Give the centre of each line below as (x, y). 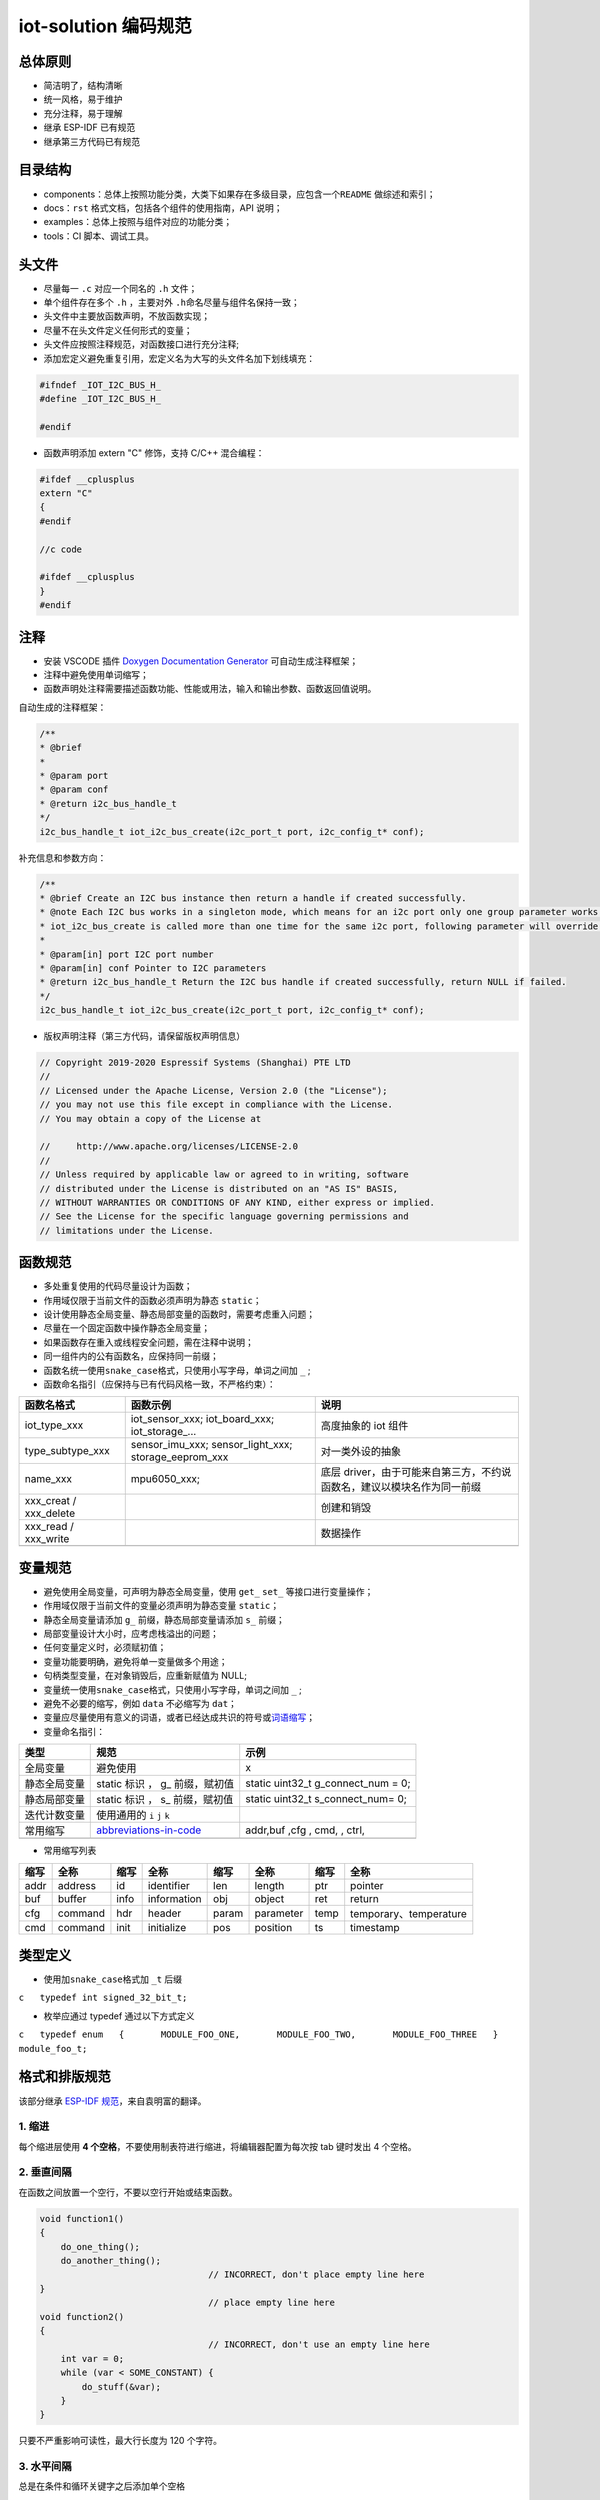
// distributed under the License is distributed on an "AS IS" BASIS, (219, 1188)
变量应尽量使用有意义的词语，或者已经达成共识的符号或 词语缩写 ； (179, 1717)
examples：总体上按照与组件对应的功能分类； (138, 222)
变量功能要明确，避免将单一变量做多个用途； (135, 1661)
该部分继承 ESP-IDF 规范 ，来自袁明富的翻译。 (112, 2101)
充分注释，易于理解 (83, 113)
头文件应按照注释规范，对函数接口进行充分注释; (141, 344)
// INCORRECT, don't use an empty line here (319, 2344)
